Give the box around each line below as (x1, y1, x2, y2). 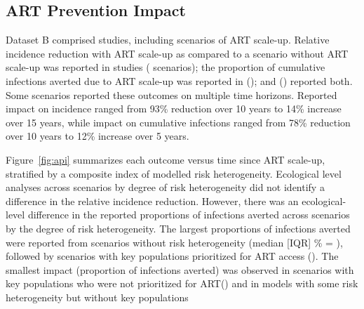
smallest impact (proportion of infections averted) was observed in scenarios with (6, 262, 354, 277)
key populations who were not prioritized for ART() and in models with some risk (6, 276, 358, 291)
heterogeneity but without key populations (6, 289, 189, 304)
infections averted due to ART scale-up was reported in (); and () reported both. (6, 73, 353, 88)
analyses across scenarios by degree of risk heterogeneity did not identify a (6, 180, 325, 195)
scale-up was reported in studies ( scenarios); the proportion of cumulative (6, 60, 325, 74)
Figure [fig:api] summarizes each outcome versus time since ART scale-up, (6, 152, 325, 166)
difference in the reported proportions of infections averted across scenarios (27, 207, 350, 222)
